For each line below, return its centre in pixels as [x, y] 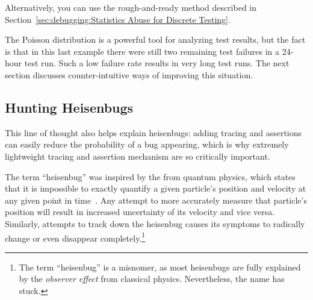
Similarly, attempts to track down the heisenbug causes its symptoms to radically [155, 223]
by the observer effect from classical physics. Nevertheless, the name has [152, 279]
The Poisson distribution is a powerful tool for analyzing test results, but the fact [155, 39]
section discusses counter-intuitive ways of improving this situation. [129, 74]
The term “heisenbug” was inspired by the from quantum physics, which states [150, 176]
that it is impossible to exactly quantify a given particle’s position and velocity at [156, 188]
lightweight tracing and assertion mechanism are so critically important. [138, 156]
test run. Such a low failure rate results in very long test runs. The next [157, 63]
